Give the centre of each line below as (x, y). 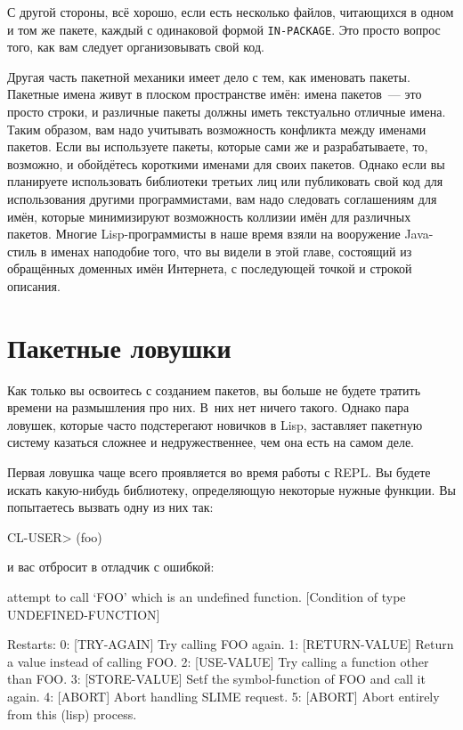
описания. (34, 285)
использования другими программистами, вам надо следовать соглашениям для (222, 199)
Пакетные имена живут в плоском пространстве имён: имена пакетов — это (215, 94)
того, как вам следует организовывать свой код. (136, 47)
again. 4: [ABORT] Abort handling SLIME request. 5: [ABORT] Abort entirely (223, 696)
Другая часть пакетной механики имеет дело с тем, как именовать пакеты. (209, 76)
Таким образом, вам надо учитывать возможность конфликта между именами (217, 129)
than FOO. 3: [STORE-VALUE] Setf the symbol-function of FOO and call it (216, 679)
